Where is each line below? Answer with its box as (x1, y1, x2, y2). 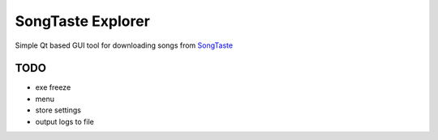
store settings (35, 105, 81, 115)
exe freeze (35, 83, 71, 92)
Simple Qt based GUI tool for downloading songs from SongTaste (15, 40, 234, 50)
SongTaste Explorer (15, 12, 150, 30)
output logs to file (35, 117, 95, 126)
